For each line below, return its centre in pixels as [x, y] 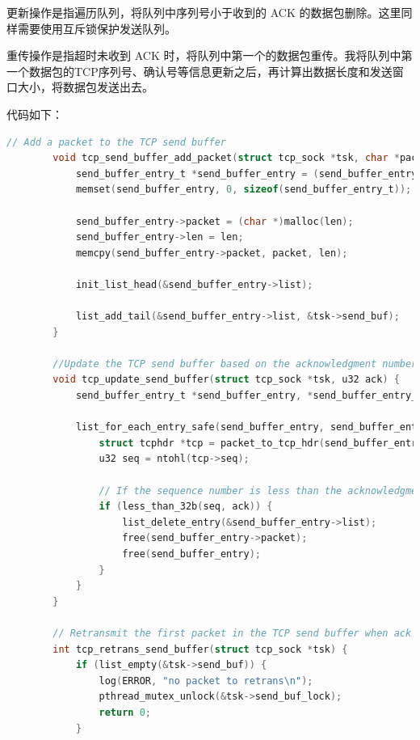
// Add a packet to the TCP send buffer [117, 142]
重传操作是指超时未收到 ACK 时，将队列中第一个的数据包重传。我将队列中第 [210, 55]
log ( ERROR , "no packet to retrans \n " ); [206, 681]
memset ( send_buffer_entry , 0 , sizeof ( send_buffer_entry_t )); [244, 190]
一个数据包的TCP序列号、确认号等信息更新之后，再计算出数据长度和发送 [199, 71]
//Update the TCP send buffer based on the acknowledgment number [235, 364]
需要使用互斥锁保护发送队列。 [97, 28]
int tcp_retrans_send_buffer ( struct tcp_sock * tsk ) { [200, 649]
